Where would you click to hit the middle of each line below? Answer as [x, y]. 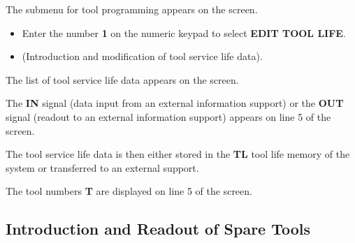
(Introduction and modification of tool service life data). [142, 56]
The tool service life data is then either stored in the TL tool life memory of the [178, 154]
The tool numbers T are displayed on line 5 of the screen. [129, 191]
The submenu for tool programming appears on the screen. [132, 9]
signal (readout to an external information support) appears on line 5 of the [168, 116]
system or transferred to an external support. [102, 167]
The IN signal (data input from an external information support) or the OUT [175, 103]
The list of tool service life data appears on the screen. [122, 79]
